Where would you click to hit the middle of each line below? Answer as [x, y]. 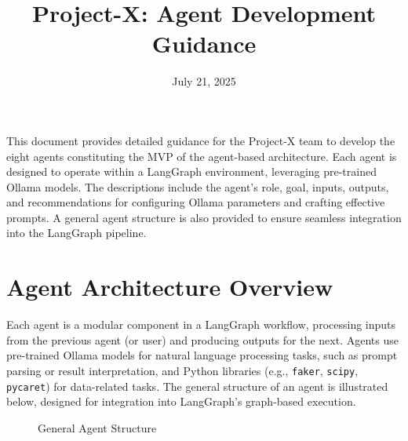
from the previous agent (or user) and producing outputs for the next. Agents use [202, 339]
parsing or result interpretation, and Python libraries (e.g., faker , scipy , [182, 370]
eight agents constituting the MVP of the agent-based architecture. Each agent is [202, 156]
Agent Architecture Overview [170, 287]
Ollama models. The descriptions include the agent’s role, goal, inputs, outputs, [198, 186]
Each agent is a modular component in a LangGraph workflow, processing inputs [201, 324]
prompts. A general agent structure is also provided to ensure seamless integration [204, 217]
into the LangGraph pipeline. [76, 233]
